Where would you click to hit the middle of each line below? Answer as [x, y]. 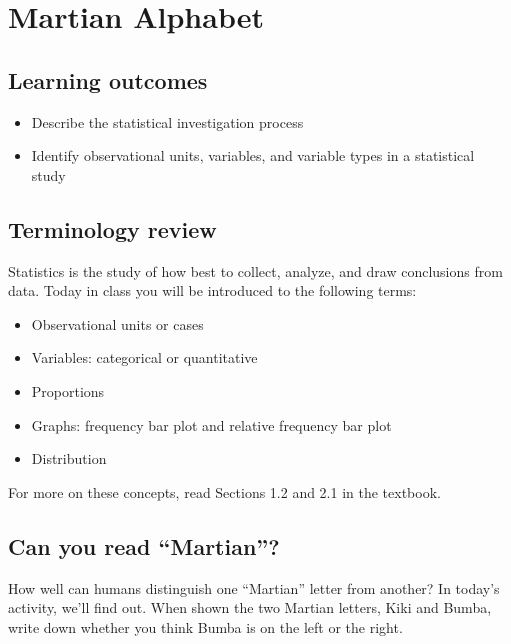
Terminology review [112, 228]
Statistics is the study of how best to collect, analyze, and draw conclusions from [255, 270]
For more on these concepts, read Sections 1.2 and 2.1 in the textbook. [224, 491]
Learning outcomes [108, 79]
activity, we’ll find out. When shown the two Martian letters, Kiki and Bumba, [250, 607]
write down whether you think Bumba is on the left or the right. [205, 626]
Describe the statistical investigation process [167, 121]
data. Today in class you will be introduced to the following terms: [212, 290]
